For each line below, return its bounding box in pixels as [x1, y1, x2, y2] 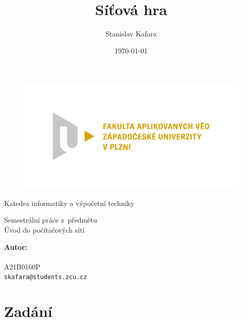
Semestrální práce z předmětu [4, 215, 97, 225]
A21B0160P [4, 261, 40, 272]
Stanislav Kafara [105, 28, 157, 39]
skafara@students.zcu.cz [4, 274, 87, 281]
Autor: [4, 241, 28, 252]
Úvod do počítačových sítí [4, 224, 85, 235]
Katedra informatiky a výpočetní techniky [4, 197, 135, 208]
